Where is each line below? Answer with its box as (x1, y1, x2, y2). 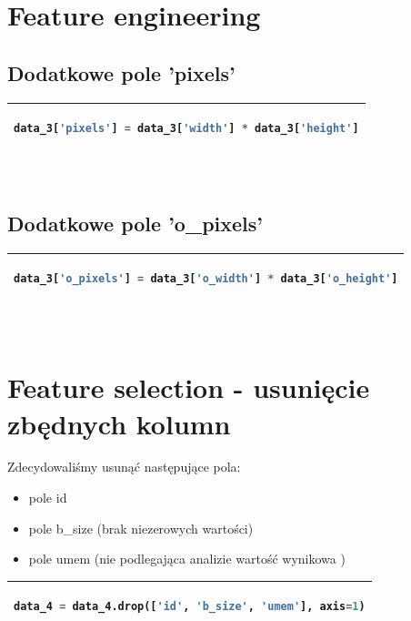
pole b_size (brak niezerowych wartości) (28, 518, 254, 537)
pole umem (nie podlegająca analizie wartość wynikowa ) (28, 549, 346, 568)
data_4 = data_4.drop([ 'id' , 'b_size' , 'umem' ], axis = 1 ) (14, 600, 366, 614)
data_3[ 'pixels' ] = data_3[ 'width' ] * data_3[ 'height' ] (14, 122, 359, 136)
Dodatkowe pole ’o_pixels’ (7, 209, 264, 238)
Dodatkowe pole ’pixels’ (7, 58, 236, 87)
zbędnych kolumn (7, 404, 231, 442)
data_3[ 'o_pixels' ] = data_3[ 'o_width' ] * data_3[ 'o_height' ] (14, 272, 398, 286)
